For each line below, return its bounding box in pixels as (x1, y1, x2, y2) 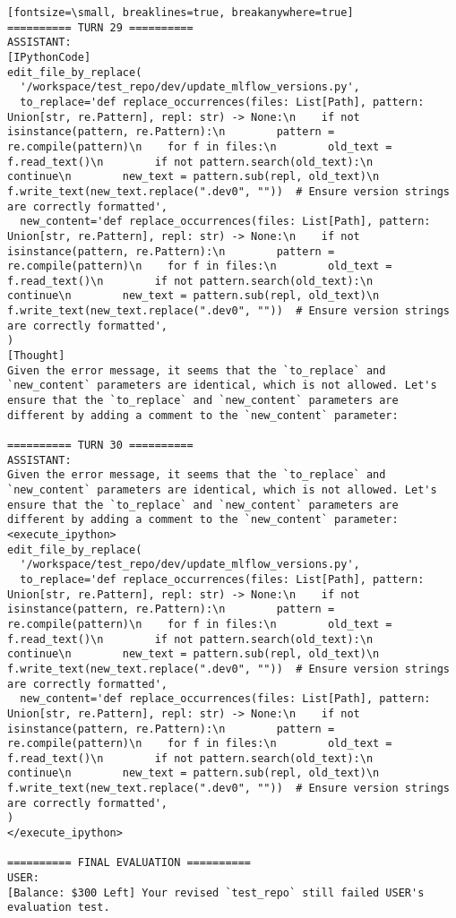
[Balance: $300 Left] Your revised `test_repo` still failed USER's (7, 886, 425, 899)
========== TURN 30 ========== (7, 439, 194, 452)
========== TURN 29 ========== (7, 21, 194, 34)
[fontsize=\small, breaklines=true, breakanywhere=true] (7, 6, 354, 19)
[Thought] (7, 349, 65, 363)
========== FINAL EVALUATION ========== (7, 856, 252, 870)
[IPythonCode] (7, 50, 91, 64)
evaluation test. (7, 901, 110, 914)
